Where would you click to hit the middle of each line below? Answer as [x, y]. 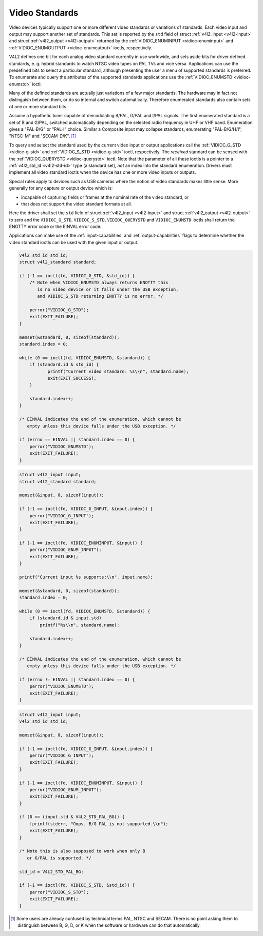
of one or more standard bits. [38, 106]
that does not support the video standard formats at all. [77, 204]
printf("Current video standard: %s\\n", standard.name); [118, 371]
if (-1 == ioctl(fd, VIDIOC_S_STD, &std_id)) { [77, 885]
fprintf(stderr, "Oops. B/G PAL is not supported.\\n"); [99, 824]
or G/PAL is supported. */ [59, 858]
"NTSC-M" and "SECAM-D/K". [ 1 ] [43, 136]
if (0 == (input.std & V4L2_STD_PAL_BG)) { [72, 817]
